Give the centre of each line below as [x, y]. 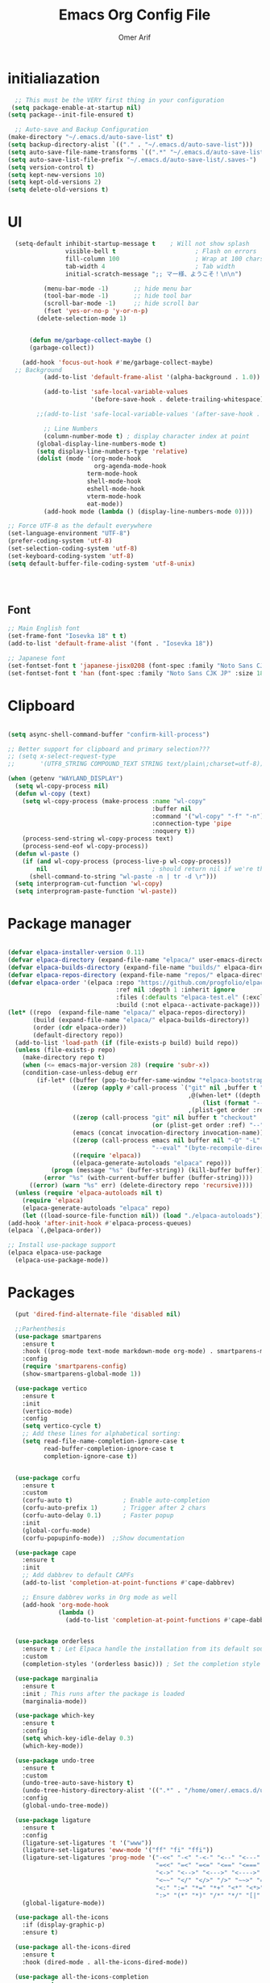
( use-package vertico [51, 1389]
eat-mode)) [105, 504]
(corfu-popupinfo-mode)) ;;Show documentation [103, 1538]
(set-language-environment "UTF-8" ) [69, 534]
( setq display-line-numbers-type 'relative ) [112, 451]
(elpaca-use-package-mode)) [62, 1260]
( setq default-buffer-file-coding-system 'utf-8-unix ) [102, 564]
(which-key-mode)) [53, 1746]
